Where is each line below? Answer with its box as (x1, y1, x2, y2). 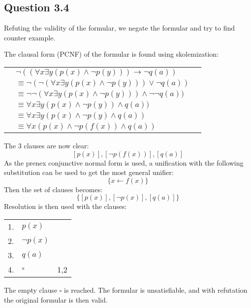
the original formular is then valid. (4, 294, 108, 305)
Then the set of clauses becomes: (4, 184, 103, 194)
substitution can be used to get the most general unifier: (4, 167, 174, 177)
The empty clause (4, 284, 58, 295)
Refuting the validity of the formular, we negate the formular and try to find (4, 23, 235, 33)
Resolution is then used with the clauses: (4, 201, 127, 211)
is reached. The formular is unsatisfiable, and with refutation (64, 284, 248, 295)
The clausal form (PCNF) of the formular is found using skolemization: (4, 49, 219, 59)
